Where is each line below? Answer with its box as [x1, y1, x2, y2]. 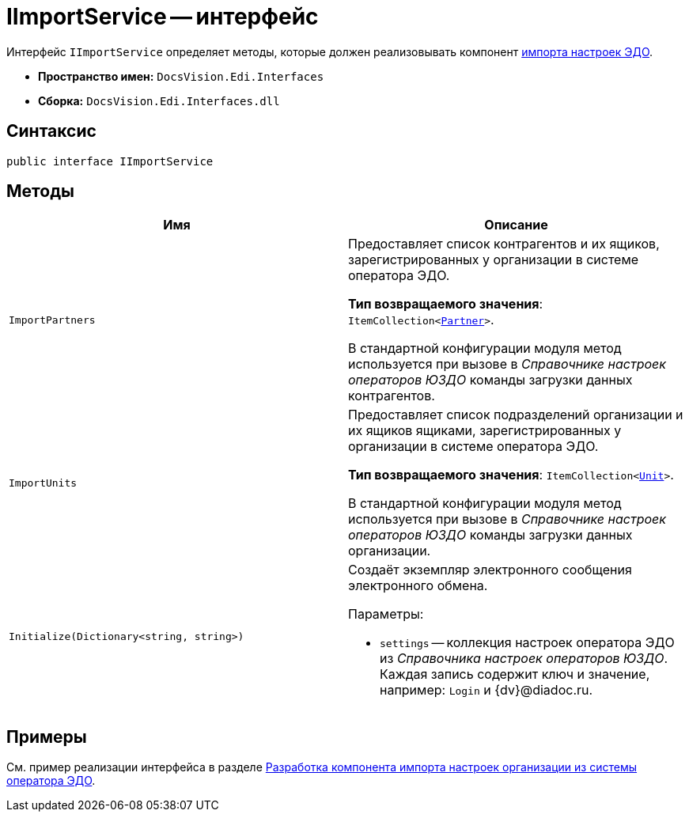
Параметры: [348, 606, 424, 623]
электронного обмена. [348, 578, 488, 594]
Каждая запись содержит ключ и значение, [380, 666, 650, 683]
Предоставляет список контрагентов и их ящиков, [348, 236, 660, 252]
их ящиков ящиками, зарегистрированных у [348, 422, 622, 439]
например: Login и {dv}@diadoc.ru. [380, 682, 593, 699]
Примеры [6, 726, 87, 747]
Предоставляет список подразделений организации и [348, 407, 683, 423]
